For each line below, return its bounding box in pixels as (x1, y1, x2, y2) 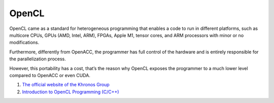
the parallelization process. (9, 56, 66, 62)
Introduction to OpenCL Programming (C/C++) (22, 89, 119, 95)
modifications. (9, 40, 40, 46)
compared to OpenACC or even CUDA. (9, 72, 91, 78)
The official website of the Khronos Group (22, 82, 110, 88)
